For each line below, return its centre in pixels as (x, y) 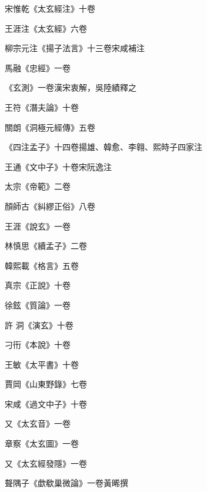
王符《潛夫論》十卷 (42, 107)
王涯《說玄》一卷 (38, 226)
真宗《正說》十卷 (38, 285)
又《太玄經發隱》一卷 (46, 463)
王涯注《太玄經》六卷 (46, 28)
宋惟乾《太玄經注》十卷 (50, 8)
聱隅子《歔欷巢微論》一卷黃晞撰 (66, 483)
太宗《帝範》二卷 (38, 186)
